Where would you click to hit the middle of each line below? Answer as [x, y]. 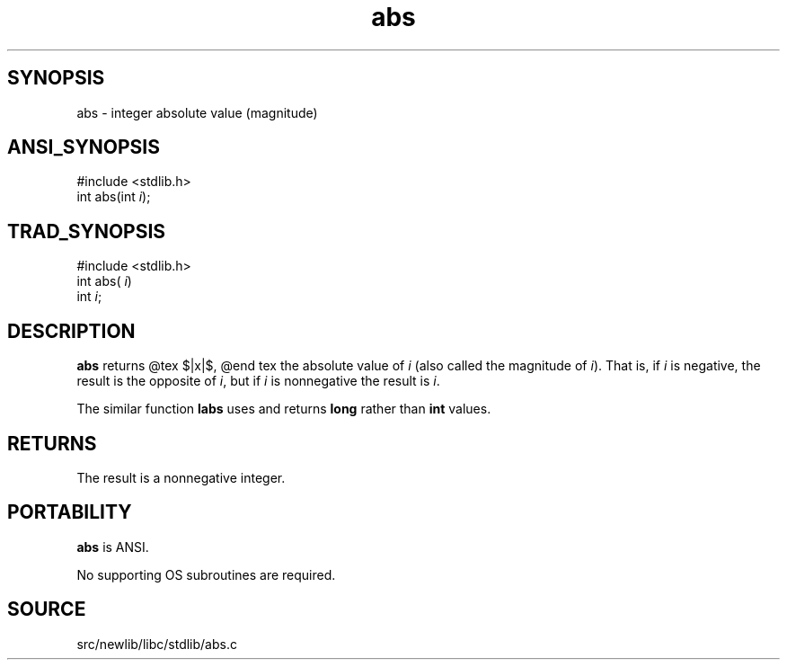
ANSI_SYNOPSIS [84, 147]
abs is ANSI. [113, 547]
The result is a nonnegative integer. [181, 477]
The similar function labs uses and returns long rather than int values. [284, 409]
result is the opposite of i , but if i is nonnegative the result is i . [258, 381]
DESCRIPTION [71, 331]
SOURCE [47, 609]
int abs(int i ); [114, 197]
